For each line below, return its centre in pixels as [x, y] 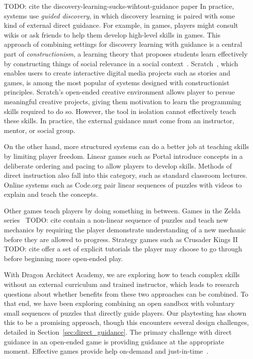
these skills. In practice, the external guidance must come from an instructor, [119, 121]
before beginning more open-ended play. [63, 258]
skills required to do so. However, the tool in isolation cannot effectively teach [120, 111]
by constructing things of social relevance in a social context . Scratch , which [121, 63]
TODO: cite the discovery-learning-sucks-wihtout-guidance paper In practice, [119, 6]
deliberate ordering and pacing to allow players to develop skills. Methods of [118, 165]
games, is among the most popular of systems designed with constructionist [117, 82]
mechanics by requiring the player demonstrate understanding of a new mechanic [125, 230]
